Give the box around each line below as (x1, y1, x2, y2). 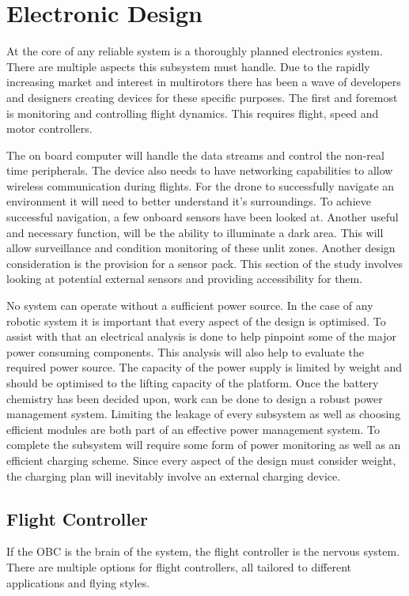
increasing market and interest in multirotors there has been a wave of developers (6, 74, 401, 90)
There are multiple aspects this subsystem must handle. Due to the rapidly (6, 58, 370, 74)
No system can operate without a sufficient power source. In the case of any (6, 297, 373, 314)
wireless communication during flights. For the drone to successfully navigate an (6, 177, 395, 194)
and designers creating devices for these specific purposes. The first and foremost (6, 89, 398, 105)
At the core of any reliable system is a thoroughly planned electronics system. (6, 43, 383, 59)
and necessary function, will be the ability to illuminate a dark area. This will (6, 224, 384, 240)
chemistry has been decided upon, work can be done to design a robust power (6, 390, 383, 406)
